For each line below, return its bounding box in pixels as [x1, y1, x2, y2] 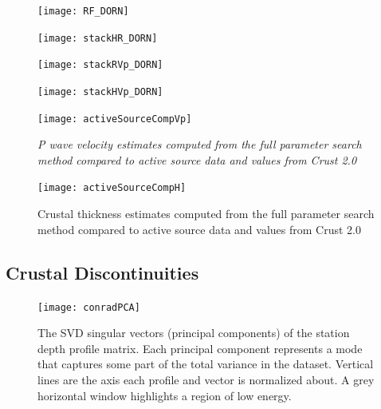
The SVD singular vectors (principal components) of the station [37, 324, 350, 341]
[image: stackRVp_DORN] [37, 59, 163, 71]
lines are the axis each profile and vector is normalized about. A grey [37, 371, 375, 387]
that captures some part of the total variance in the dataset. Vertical [37, 355, 374, 372]
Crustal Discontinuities [6, 260, 199, 284]
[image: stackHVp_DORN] [37, 85, 163, 97]
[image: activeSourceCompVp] [37, 113, 192, 125]
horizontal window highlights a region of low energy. [37, 387, 292, 403]
